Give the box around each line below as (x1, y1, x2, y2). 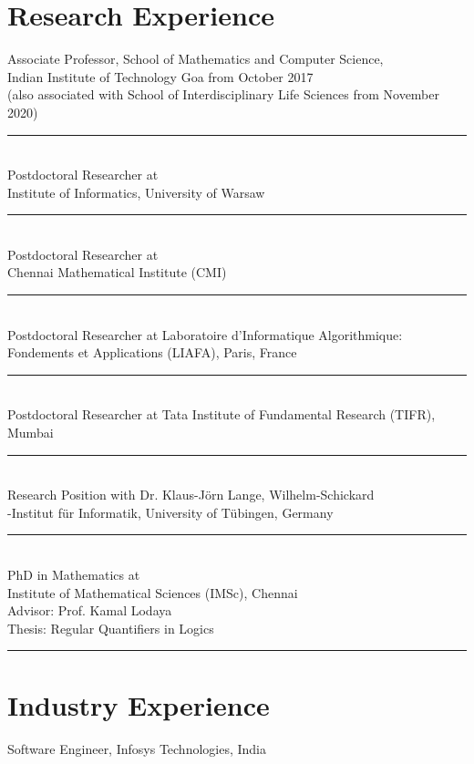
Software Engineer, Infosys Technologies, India (7, 738, 267, 758)
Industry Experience (7, 686, 270, 723)
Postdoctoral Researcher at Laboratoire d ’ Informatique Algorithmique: (7, 325, 403, 344)
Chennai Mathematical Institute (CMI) (7, 263, 227, 282)
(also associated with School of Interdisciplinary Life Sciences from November (7, 85, 439, 104)
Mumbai (7, 423, 54, 442)
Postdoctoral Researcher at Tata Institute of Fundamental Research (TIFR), (7, 405, 436, 424)
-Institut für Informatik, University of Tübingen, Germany (7, 502, 334, 521)
